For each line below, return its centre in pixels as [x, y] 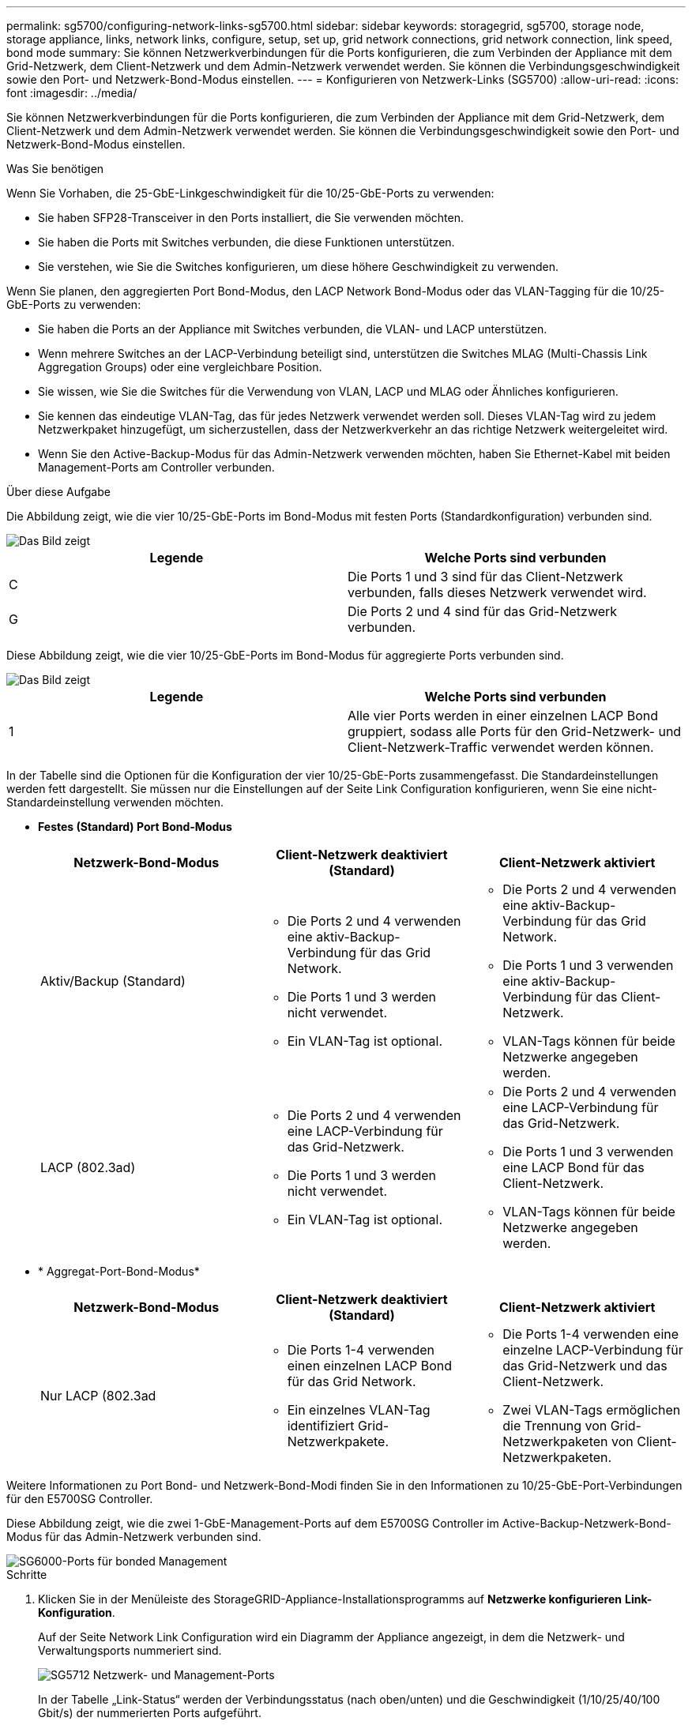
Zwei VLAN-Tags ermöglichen [592, 1410]
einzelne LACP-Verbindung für [593, 1350]
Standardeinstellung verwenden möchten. [115, 802]
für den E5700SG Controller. [80, 1499]
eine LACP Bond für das [574, 1167]
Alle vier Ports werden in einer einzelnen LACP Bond [503, 716]
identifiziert [321, 1426]
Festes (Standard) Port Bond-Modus [135, 827]
